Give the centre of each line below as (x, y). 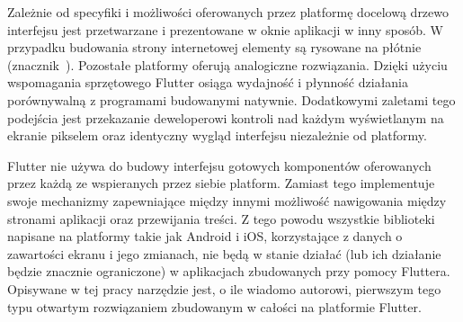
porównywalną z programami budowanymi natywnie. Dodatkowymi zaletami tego (231, 99)
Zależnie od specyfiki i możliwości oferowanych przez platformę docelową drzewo (228, 12)
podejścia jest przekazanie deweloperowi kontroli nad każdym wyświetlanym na (226, 117)
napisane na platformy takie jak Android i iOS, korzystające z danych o (205, 236)
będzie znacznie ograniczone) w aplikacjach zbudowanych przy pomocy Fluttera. (229, 271)
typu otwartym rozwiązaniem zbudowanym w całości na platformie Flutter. (214, 306)
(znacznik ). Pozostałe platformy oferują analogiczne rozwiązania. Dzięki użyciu (227, 64)
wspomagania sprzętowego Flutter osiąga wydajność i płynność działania (208, 82)
